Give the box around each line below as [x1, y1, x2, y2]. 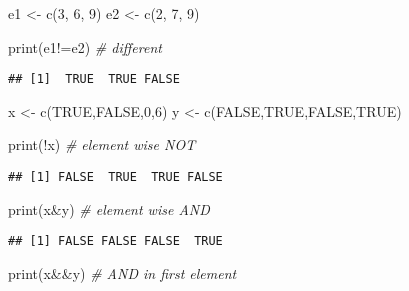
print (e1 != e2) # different [8, 36, 162, 57]
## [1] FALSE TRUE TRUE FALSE [8, 170, 223, 185]
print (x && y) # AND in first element [8, 262, 237, 283]
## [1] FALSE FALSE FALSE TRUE [8, 234, 223, 249]
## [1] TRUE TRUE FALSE [8, 72, 180, 87]
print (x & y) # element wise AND [8, 198, 210, 219]
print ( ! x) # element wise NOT [8, 134, 196, 155]
